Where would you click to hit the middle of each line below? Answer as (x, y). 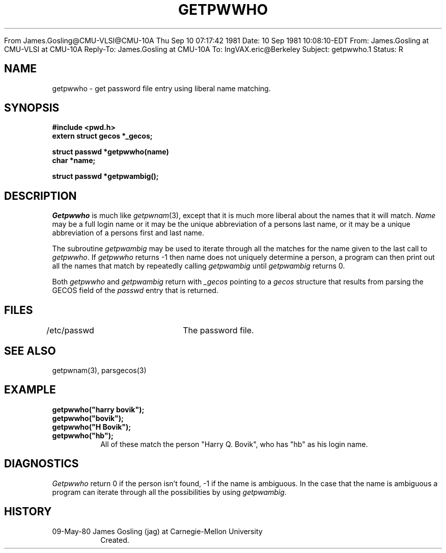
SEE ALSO (30, 351)
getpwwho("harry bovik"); (98, 409)
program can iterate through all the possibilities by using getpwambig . (169, 492)
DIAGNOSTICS (41, 464)
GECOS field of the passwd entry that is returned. (135, 291)
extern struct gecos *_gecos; (102, 136)
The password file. (218, 331)
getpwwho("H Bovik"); (92, 427)
